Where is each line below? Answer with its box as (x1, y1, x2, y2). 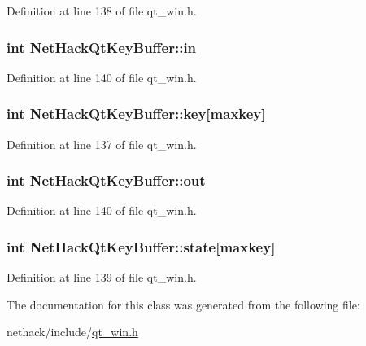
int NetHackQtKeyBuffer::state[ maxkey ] (7, 236, 276, 256)
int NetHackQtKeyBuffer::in (7, 37, 197, 57)
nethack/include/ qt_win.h (7, 323, 138, 340)
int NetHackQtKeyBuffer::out (7, 170, 206, 191)
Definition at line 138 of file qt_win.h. (7, 2, 197, 19)
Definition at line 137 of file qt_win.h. (7, 135, 197, 152)
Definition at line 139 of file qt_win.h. (7, 269, 197, 286)
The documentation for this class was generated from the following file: (7, 296, 360, 313)
